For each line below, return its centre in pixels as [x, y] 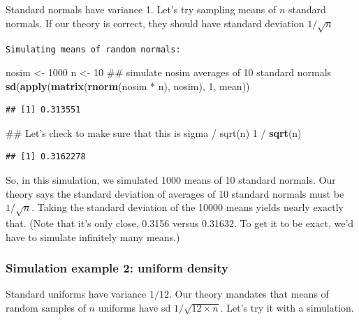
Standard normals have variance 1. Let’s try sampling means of [141, 9]
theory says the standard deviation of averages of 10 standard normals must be [175, 193]
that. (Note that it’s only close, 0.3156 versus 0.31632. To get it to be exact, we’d [180, 223]
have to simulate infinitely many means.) [93, 237]
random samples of [46, 307]
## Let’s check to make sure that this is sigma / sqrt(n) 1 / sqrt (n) [154, 132]
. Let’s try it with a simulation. [287, 307]
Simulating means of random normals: [93, 50]
